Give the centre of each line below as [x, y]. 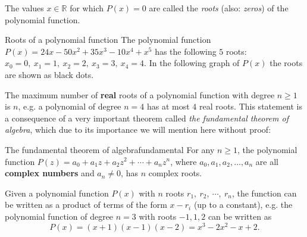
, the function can [264, 193]
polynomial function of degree [59, 216]
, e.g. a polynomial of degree [70, 106]
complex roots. [175, 173]
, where [184, 161]
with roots [158, 216]
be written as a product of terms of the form [86, 205]
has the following [186, 51]
